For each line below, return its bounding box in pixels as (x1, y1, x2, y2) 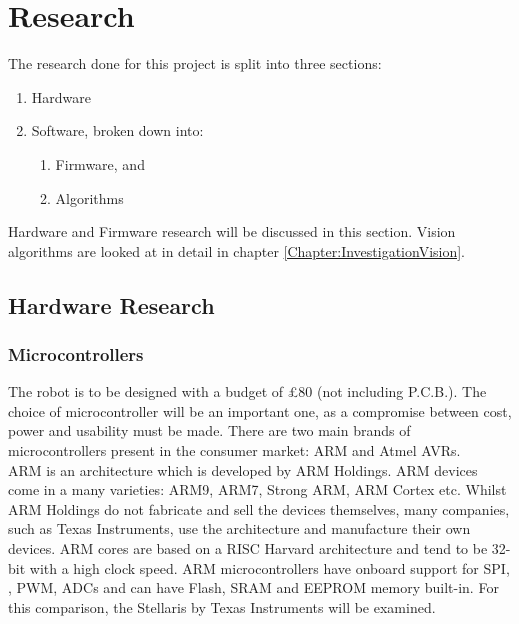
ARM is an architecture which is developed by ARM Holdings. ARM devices (8, 459, 478, 480)
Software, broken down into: (31, 120, 204, 141)
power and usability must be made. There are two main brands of (8, 420, 411, 441)
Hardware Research (8, 289, 215, 320)
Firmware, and (55, 153, 145, 174)
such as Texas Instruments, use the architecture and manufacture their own (8, 518, 471, 539)
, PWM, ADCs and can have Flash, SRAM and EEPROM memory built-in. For (8, 577, 499, 598)
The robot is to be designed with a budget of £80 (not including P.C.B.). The (8, 381, 487, 402)
